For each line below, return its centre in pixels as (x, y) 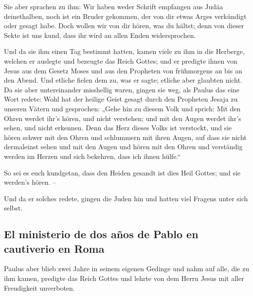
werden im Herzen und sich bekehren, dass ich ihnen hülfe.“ (92, 156)
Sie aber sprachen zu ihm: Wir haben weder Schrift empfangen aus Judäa (114, 6)
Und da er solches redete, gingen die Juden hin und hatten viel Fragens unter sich (126, 198)
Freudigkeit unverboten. (39, 287)
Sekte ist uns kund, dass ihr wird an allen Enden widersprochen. (100, 35)
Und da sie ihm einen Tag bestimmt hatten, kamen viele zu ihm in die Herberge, (124, 51)
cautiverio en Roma (54, 248)
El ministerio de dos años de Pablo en (101, 234)
